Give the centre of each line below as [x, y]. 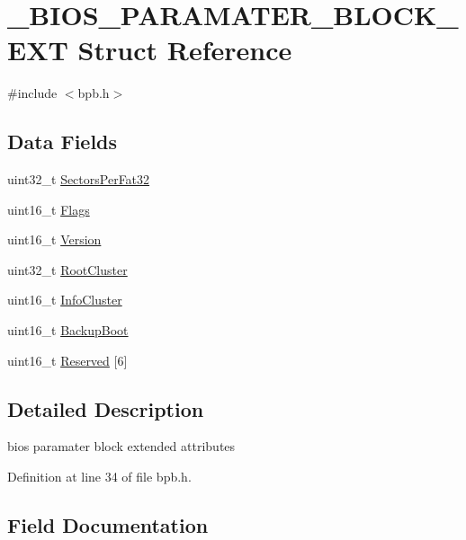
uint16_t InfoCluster [65, 300]
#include [32, 93]
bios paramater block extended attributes [121, 446]
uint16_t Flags [49, 209]
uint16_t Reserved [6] [67, 360]
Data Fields [63, 142]
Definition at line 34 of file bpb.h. [99, 477]
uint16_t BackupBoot [68, 330]
